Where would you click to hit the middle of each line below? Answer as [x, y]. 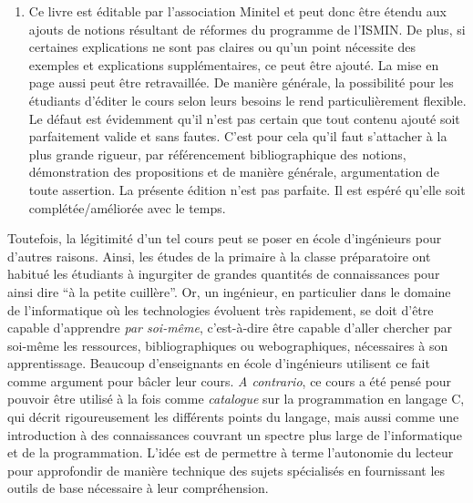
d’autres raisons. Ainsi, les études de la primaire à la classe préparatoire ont [219, 256]
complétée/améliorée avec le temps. [127, 207]
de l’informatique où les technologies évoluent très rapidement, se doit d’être [221, 309]
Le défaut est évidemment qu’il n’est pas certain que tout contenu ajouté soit [244, 118]
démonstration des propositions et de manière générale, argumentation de [234, 172]
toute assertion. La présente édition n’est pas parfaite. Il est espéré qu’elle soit [247, 189]
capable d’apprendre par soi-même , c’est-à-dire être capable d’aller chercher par [230, 328]
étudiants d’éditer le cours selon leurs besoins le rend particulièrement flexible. [247, 100]
